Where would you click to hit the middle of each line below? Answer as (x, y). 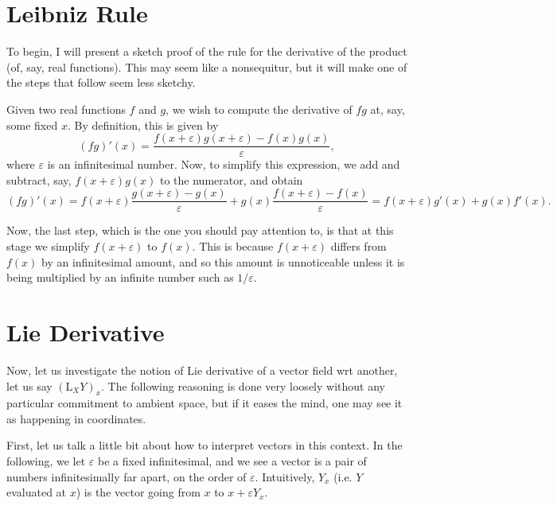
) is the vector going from (138, 492)
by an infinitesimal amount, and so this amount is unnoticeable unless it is (223, 261)
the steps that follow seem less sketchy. (101, 82)
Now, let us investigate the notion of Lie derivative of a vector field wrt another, (202, 370)
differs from (358, 246)
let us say (29, 385)
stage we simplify (48, 246)
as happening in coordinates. (76, 418)
